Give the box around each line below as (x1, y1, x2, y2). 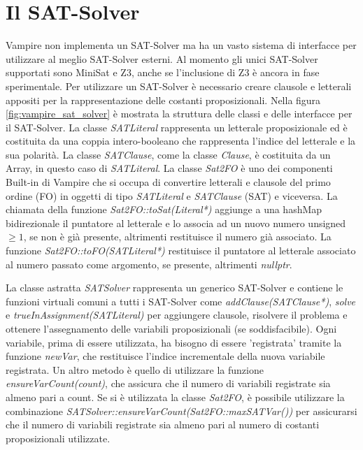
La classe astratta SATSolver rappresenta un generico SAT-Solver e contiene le (6, 280, 343, 295)
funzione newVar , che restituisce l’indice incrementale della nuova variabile (6, 349, 325, 363)
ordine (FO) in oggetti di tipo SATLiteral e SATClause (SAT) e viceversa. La (6, 188, 338, 203)
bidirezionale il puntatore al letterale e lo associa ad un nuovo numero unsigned (6, 215, 346, 230)
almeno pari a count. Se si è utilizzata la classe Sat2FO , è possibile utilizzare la (6, 389, 345, 404)
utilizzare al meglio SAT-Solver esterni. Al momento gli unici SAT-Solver (6, 51, 318, 66)
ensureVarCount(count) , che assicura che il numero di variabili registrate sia (6, 376, 331, 391)
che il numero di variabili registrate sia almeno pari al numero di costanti (6, 417, 320, 432)
